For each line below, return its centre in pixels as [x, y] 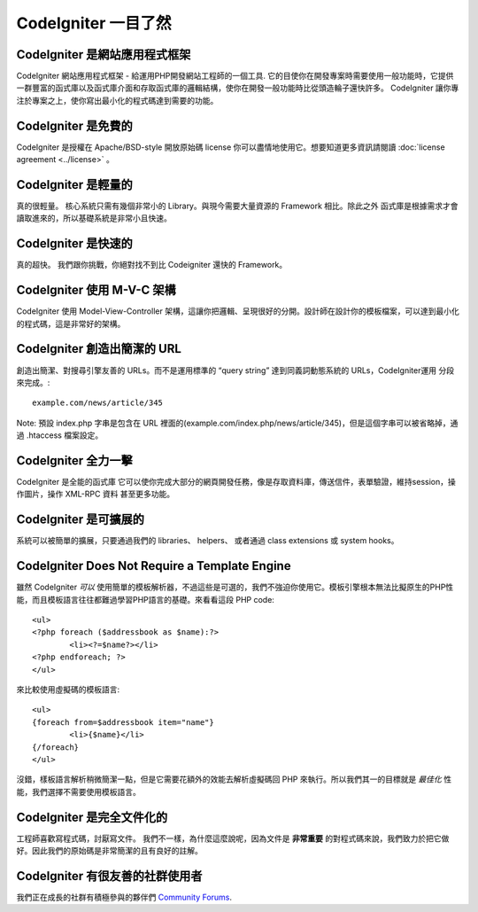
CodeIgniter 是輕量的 [74, 185]
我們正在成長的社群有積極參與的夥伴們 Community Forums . [124, 897]
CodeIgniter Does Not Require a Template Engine [154, 566]
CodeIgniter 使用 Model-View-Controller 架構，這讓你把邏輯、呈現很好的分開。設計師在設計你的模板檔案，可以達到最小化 [238, 311]
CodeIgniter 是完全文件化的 [92, 817]
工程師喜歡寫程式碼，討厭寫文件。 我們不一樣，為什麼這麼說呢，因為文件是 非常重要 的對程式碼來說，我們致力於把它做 [233, 838]
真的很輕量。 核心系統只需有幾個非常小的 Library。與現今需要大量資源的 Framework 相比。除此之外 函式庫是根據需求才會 [237, 206]
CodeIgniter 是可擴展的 [81, 520]
